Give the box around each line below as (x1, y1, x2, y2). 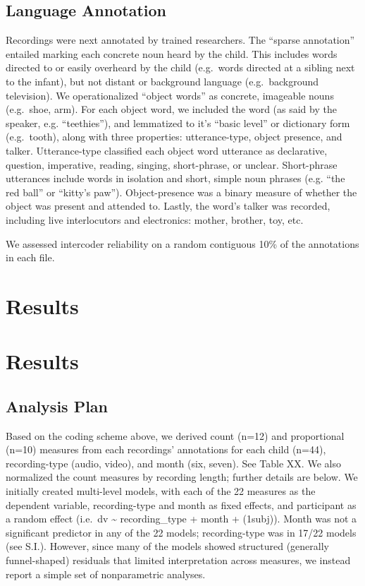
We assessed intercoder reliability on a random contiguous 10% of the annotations (6, 236, 359, 251)
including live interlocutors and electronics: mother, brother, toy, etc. (6, 212, 304, 227)
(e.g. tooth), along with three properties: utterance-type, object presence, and (6, 129, 342, 144)
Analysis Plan (6, 395, 109, 417)
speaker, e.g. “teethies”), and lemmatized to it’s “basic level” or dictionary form (6, 115, 350, 130)
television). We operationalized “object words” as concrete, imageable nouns (6, 88, 334, 102)
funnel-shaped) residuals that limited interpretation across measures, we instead (6, 553, 351, 567)
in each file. (6, 250, 55, 265)
